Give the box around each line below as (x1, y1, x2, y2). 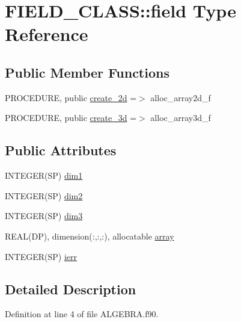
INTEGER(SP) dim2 (5, 189, 83, 202)
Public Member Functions (5, 63, 169, 81)
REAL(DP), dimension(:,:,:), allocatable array (5, 229, 174, 242)
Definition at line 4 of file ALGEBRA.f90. (5, 308, 159, 320)
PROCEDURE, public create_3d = (5, 111, 137, 124)
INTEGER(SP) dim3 (5, 209, 83, 222)
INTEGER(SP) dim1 (5, 169, 83, 182)
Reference (5, 22, 88, 46)
